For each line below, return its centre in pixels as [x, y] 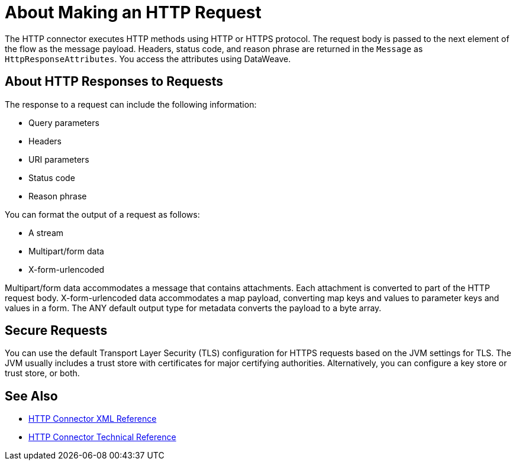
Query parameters [64, 122]
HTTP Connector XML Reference [93, 419]
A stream [46, 233]
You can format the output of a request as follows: [102, 214]
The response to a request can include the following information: [131, 104]
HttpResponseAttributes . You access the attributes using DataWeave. [148, 59]
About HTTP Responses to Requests [114, 82]
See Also [31, 396]
